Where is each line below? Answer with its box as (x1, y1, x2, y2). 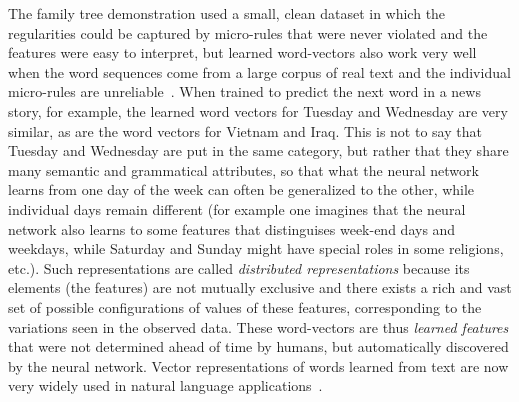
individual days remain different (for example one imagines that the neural (8, 198, 466, 219)
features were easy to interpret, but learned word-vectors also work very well (8, 42, 477, 63)
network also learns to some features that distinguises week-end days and (8, 218, 456, 239)
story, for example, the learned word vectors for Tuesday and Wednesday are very (8, 100, 508, 121)
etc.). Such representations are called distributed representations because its (8, 257, 470, 278)
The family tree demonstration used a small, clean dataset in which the (8, 3, 446, 23)
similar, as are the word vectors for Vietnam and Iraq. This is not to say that (8, 120, 482, 141)
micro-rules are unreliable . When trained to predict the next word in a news (8, 81, 481, 102)
